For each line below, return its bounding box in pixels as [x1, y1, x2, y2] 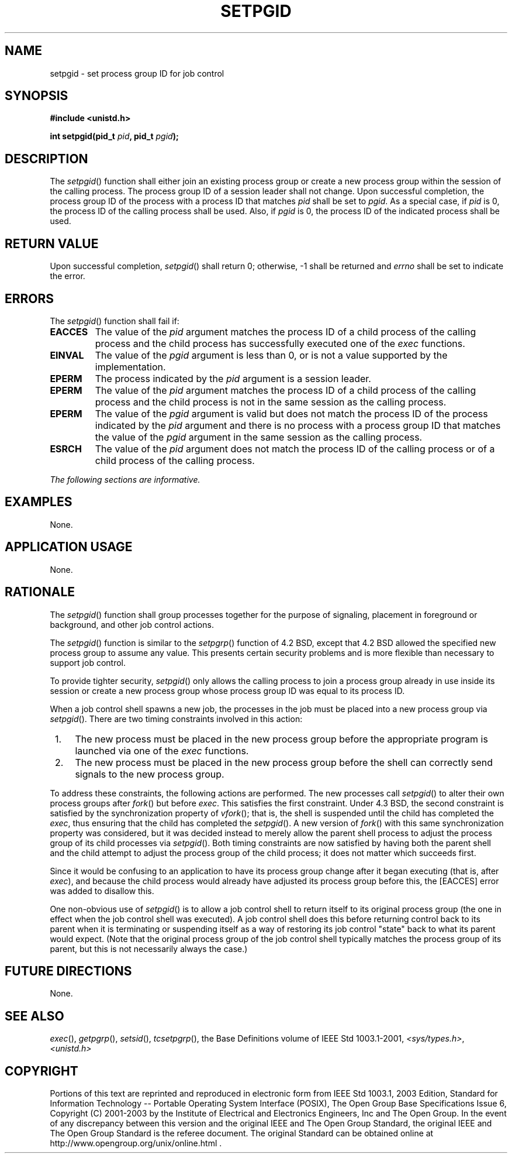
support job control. [50, 657, 126, 668]
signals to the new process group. [75, 768, 224, 780]
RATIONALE [5, 585, 75, 600]
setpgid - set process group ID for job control [50, 68, 224, 78]
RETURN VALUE [5, 236, 99, 251]
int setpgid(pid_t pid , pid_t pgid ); [50, 131, 179, 142]
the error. [50, 271, 85, 281]
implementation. [95, 360, 166, 373]
